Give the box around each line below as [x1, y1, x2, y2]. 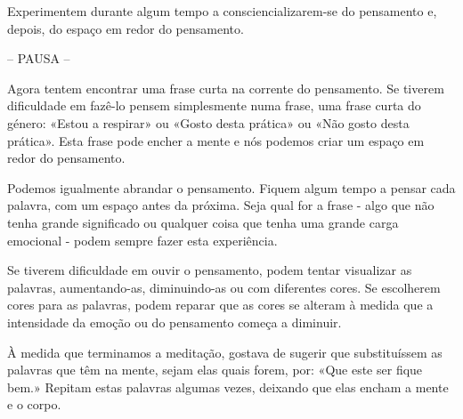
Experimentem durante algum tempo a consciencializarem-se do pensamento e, [7, 2, 437, 20]
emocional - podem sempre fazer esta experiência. [7, 230, 278, 249]
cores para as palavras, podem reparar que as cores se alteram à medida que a [7, 295, 434, 314]
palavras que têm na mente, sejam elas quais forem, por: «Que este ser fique [7, 360, 423, 379]
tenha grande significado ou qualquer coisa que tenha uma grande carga [7, 213, 399, 231]
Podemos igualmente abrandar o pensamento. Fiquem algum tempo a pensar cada [7, 178, 456, 197]
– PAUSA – [7, 49, 70, 68]
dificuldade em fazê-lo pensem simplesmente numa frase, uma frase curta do [7, 96, 421, 115]
